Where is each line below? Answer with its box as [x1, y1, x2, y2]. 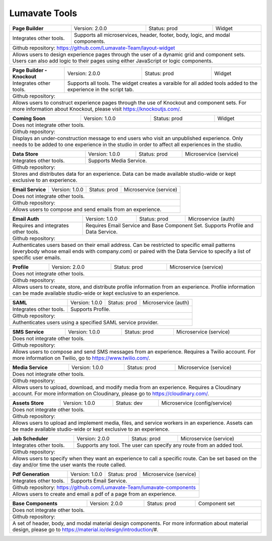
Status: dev [115, 399, 143, 407]
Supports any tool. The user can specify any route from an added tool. [76, 441, 244, 448]
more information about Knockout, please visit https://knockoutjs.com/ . [12, 105, 181, 112]
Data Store [12, 150, 39, 157]
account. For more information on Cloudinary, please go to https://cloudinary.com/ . [12, 390, 209, 397]
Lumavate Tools [9, 8, 78, 19]
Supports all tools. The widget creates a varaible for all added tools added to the [67, 80, 258, 87]
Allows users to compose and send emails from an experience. [12, 206, 162, 213]
